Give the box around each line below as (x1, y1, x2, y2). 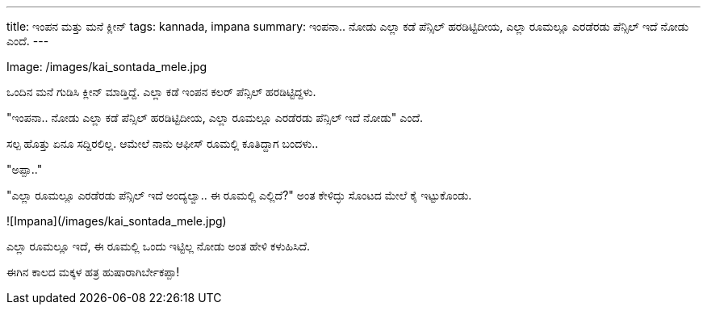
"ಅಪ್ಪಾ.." (6, 162, 43, 176)
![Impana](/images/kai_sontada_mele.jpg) (6, 214, 227, 228)
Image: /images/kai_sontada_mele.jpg (6, 60, 207, 74)
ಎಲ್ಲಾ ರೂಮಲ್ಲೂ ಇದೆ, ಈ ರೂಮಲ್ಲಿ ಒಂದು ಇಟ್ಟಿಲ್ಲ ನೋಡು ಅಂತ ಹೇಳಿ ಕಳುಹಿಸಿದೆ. (6, 239, 311, 253)
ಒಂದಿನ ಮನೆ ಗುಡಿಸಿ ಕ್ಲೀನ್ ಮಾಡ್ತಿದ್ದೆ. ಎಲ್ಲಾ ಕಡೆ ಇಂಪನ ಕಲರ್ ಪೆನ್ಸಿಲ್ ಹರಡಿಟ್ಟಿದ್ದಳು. (6, 85, 316, 99)
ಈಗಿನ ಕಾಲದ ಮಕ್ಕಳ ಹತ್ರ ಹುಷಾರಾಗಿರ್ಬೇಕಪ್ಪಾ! (6, 265, 180, 279)
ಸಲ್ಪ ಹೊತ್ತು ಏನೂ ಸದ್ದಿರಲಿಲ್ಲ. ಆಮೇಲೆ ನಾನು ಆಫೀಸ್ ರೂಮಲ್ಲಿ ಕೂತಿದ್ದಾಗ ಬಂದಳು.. (6, 137, 319, 150)
